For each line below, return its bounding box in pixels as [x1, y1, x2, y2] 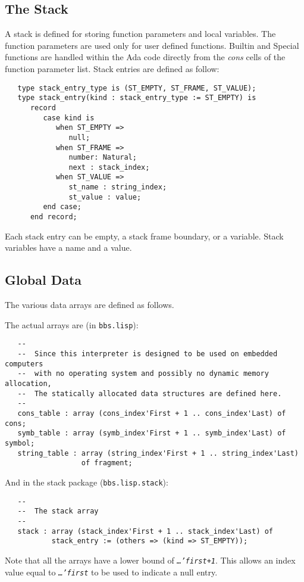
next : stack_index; [68, 163, 150, 172]
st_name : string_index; [68, 183, 167, 192]
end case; [43, 203, 82, 211]
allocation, [5, 379, 52, 388]
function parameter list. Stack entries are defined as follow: [5, 62, 220, 74]
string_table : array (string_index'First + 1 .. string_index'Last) [17, 449, 299, 457]
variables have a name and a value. [5, 241, 132, 254]
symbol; [5, 438, 35, 447]
